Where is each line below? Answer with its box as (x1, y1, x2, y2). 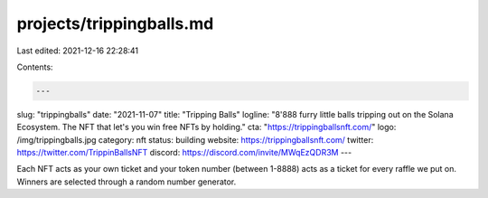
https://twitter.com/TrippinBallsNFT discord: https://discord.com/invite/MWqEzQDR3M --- (16, 147, 352, 158)
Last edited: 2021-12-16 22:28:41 (16, 45, 139, 56)
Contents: (16, 61, 53, 72)
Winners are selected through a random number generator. (16, 176, 237, 187)
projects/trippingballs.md (16, 14, 214, 33)
